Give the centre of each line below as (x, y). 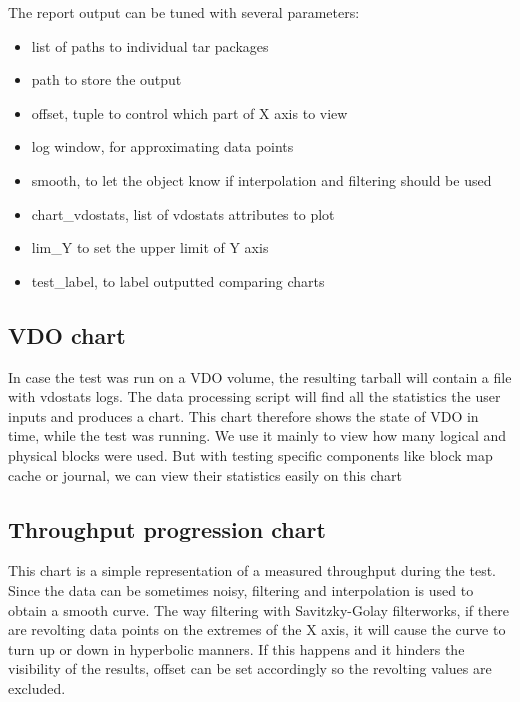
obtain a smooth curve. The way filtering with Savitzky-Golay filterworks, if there (258, 609)
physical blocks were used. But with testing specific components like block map (250, 454)
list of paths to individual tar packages (150, 45)
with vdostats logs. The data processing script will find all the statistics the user (254, 396)
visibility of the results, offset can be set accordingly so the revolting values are (250, 668)
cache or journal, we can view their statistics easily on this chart (205, 474)
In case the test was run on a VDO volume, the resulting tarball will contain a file (260, 376)
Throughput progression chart (167, 528)
